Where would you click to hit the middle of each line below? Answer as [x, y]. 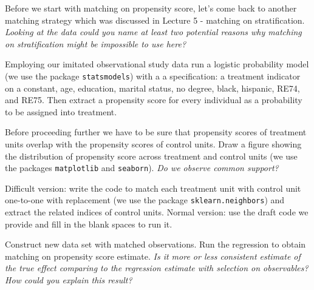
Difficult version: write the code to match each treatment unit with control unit [153, 188]
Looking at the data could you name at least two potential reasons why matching [153, 32]
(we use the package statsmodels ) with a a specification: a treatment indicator [153, 76]
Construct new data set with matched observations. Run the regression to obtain [155, 244]
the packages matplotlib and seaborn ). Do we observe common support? [142, 168]
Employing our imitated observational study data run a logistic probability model [157, 64]
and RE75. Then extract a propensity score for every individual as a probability [154, 100]
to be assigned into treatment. [61, 111]
